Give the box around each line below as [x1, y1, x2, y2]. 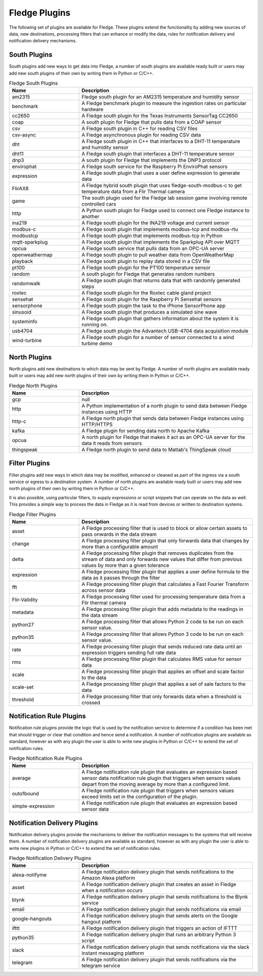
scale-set [12, 683, 34, 690]
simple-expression [12, 803, 55, 809]
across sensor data [81, 587, 126, 594]
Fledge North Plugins [9, 382, 58, 389]
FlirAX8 [12, 185, 29, 192]
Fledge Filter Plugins [9, 511, 56, 518]
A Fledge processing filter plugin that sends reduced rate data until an [81, 643, 242, 650]
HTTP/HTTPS [81, 421, 113, 428]
